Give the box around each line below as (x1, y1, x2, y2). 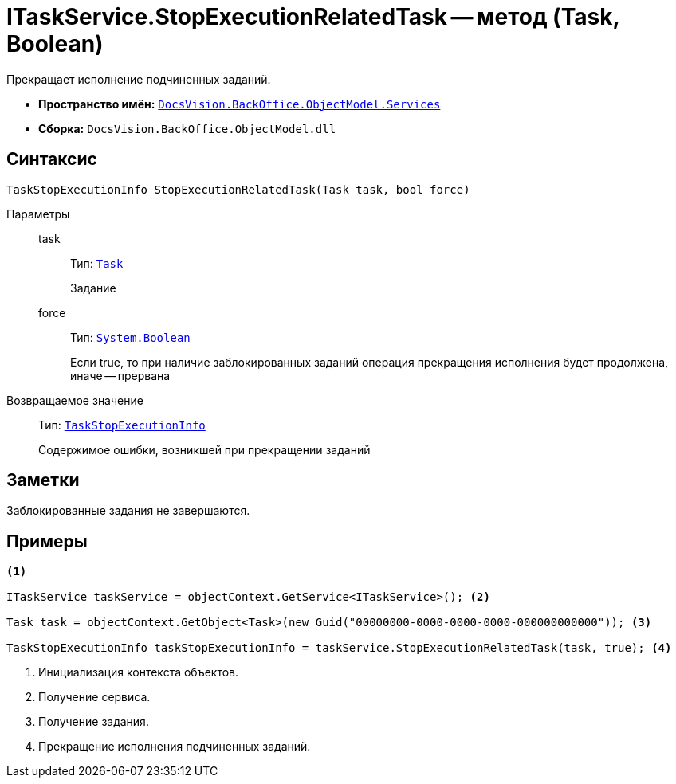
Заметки (6, 470, 80, 491)
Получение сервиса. (38, 690, 151, 704)
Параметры (6, 206, 70, 221)
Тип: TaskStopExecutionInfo (38, 417, 206, 432)
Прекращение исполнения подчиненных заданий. (38, 739, 311, 754)
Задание (70, 280, 116, 295)
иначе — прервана (70, 368, 171, 382)
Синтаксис (6, 149, 97, 170)
